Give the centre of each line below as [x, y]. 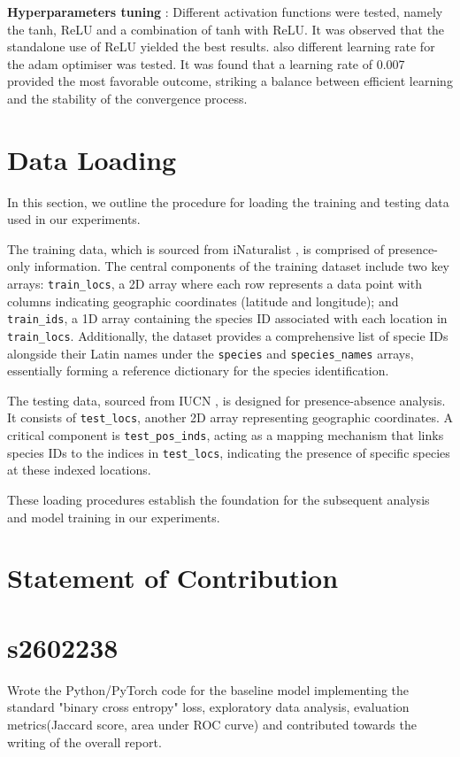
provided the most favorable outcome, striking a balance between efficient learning [230, 81]
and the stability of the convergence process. [127, 98]
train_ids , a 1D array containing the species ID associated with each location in [227, 318]
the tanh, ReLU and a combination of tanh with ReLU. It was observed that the [226, 29]
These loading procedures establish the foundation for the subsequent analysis [218, 500]
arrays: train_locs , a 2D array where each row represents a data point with [215, 284]
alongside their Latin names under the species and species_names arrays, [211, 353]
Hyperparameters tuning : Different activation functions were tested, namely [225, 12]
